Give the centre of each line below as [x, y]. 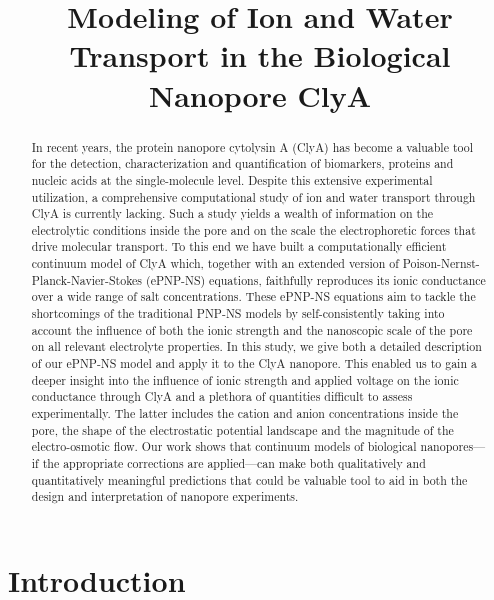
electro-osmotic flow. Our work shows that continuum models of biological [224, 446]
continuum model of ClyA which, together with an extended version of [215, 263]
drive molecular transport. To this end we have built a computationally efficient [239, 246]
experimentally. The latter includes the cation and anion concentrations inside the [245, 413]
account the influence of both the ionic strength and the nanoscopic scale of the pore [252, 329]
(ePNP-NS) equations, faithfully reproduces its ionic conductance [316, 279]
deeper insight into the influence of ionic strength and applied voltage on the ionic [245, 379]
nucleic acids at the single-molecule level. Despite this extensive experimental [232, 179]
